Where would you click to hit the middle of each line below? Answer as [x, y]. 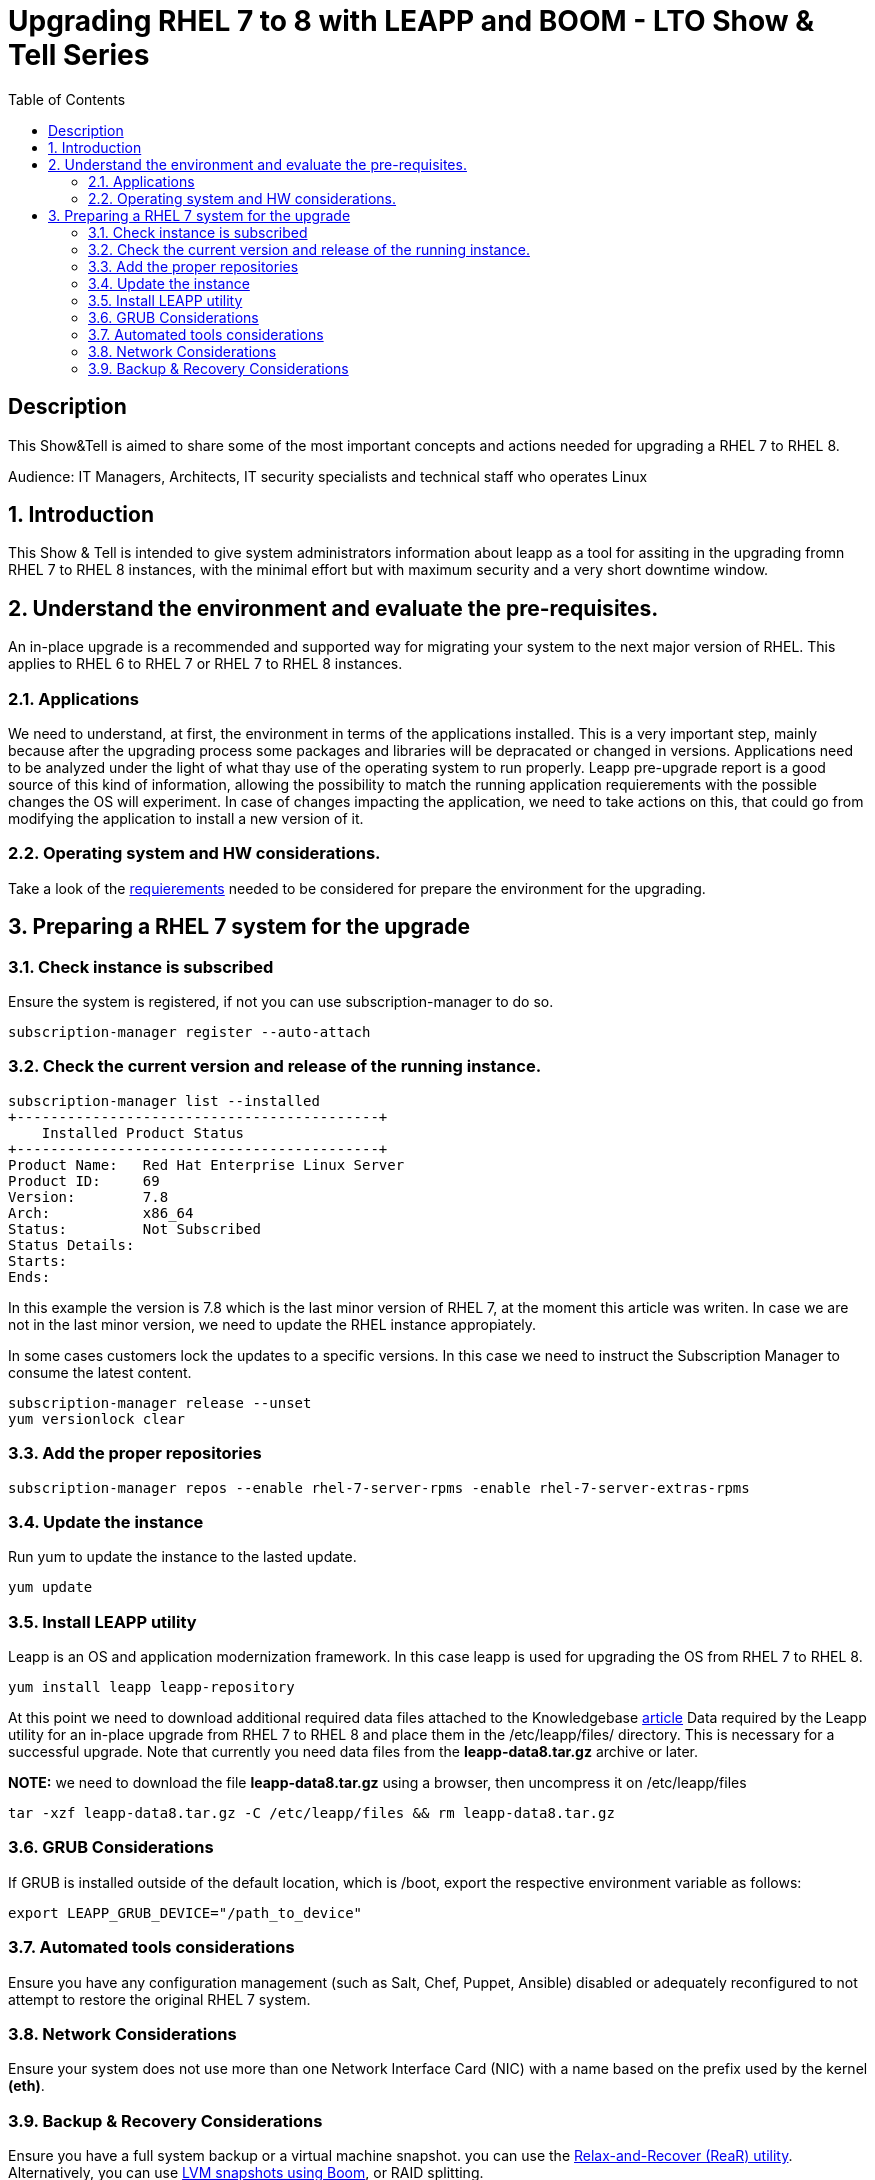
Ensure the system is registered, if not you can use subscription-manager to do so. [281, 1001]
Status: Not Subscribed [134, 1228]
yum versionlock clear [97, 1418]
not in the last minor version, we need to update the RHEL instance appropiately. [272, 1324]
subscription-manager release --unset [160, 1402]
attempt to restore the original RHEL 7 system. [159, 1999]
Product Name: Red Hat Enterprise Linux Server [206, 1164]
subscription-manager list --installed [164, 1100]
